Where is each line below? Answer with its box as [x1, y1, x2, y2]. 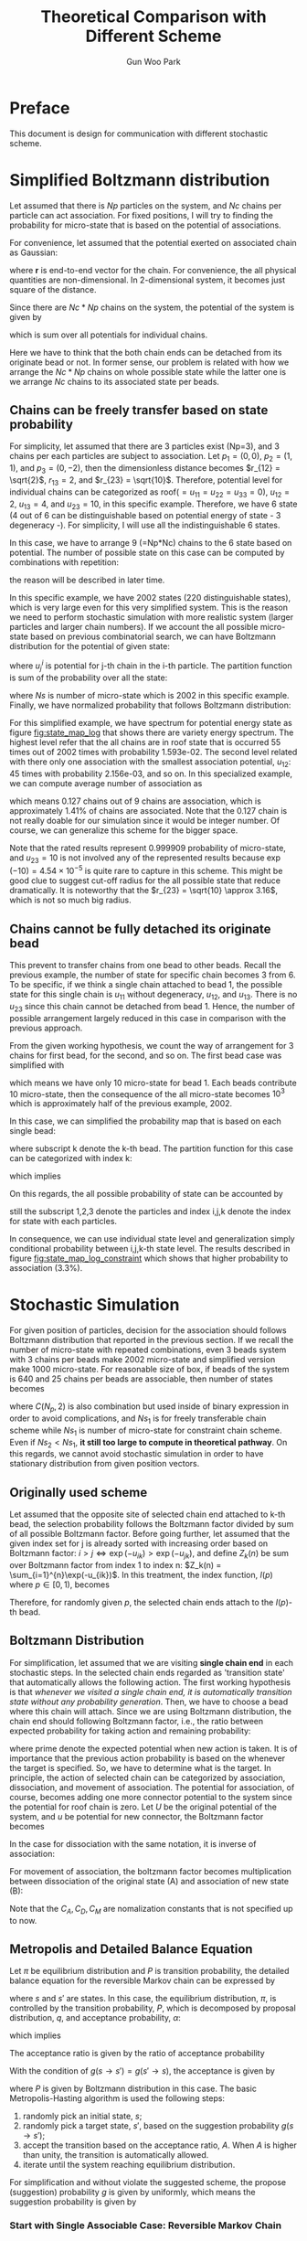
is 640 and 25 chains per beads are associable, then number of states [9, 1373, 274, 1384]
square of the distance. [9, 283, 98, 294]
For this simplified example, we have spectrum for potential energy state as [9, 717, 292, 728]
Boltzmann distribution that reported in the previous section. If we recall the [9, 1335, 294, 1346]
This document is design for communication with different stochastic [9, 128, 269, 139]
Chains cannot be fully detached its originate [9, 921, 271, 936]
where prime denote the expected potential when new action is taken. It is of [9, 1743, 298, 1754]
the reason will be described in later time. [9, 574, 165, 586]
